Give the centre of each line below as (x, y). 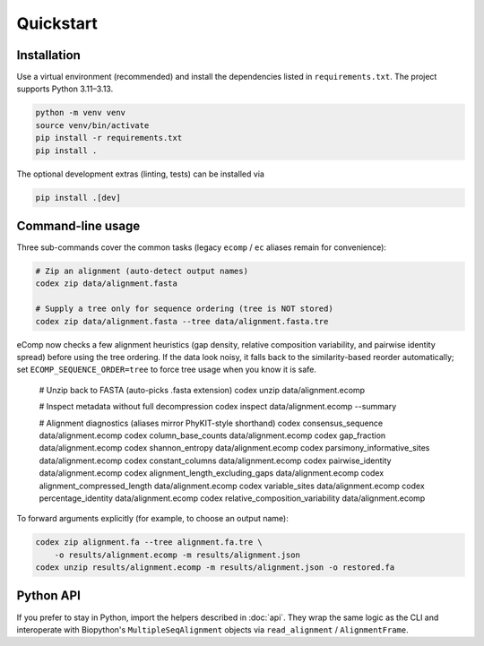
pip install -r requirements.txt (109, 138)
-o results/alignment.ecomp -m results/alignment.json (177, 555)
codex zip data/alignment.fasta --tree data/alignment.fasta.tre (182, 321)
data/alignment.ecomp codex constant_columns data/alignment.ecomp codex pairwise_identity (215, 461)
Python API (48, 596)
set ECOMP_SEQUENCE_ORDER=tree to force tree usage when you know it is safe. (167, 370)
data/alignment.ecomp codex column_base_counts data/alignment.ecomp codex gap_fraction (212, 435)
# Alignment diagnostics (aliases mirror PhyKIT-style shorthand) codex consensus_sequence (211, 423)
